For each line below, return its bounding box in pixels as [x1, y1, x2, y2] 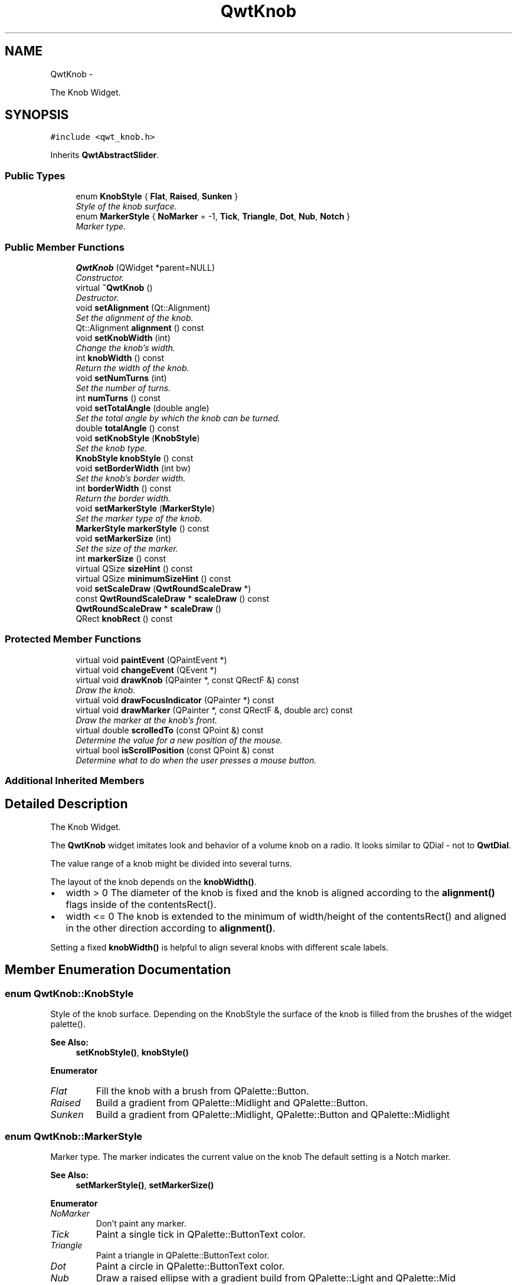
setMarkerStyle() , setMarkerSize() [76, 1179, 214, 1190]
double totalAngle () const [76, 422, 179, 433]
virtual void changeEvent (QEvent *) [76, 664, 217, 675]
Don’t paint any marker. [96, 1218, 186, 1228]
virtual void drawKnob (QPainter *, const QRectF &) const [76, 674, 299, 685]
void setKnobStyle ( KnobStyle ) [76, 432, 200, 443]
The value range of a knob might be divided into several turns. [50, 858, 292, 868]
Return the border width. [76, 493, 171, 503]
